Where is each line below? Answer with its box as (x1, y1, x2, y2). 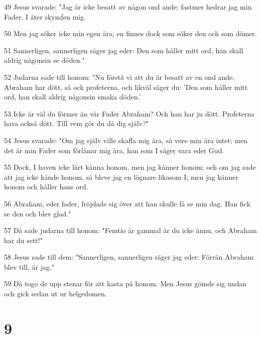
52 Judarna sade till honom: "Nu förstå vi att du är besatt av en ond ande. (4, 71, 235, 82)
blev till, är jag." (4, 261, 55, 272)
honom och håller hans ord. (4, 181, 88, 192)
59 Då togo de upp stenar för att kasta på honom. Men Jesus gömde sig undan (4, 278, 247, 289)
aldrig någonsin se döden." (4, 55, 85, 65)
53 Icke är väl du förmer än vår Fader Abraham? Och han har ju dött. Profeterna (4, 108, 255, 119)
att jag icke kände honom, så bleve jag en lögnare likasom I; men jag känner (4, 171, 238, 182)
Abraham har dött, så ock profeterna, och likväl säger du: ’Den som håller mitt (4, 81, 248, 92)
